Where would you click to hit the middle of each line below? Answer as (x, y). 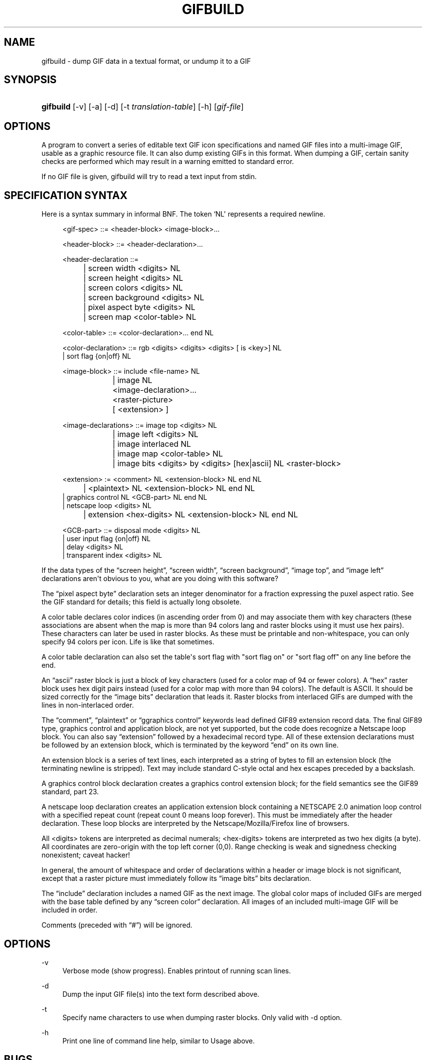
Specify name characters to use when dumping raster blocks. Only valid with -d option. (202, 1017)
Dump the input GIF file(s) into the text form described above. (161, 994)
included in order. (70, 910)
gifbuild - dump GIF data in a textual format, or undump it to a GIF (146, 61)
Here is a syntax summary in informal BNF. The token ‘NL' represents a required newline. (183, 214)
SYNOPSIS (30, 80)
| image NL (132, 380)
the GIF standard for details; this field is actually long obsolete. (142, 602)
